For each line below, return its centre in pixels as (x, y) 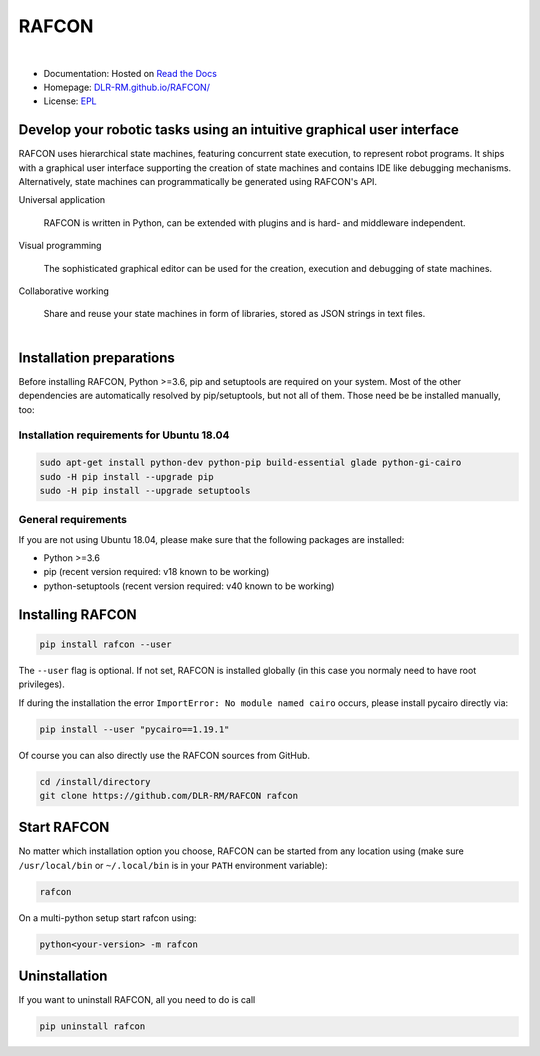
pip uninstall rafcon (92, 1026)
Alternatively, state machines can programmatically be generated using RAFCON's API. (198, 182)
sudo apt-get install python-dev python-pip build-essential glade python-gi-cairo (250, 463)
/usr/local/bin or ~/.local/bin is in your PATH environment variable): (173, 865)
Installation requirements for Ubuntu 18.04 (124, 435)
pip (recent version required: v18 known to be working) (156, 572)
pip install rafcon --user (105, 644)
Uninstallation (63, 976)
